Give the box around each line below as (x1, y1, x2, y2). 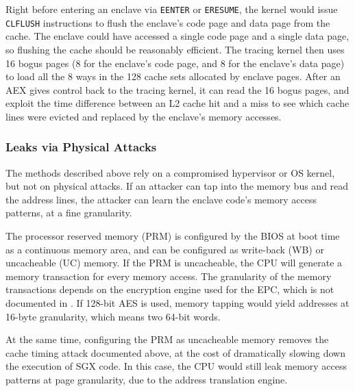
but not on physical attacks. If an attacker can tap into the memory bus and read (5, 179, 349, 193)
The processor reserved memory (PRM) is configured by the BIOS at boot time (5, 229, 340, 243)
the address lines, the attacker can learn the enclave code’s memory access (5, 192, 317, 206)
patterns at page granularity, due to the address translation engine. (5, 373, 288, 386)
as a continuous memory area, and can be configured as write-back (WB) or (5, 242, 324, 256)
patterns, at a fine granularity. (5, 205, 132, 220)
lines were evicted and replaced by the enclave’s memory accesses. (5, 109, 282, 123)
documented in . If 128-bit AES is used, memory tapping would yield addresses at (5, 296, 350, 310)
